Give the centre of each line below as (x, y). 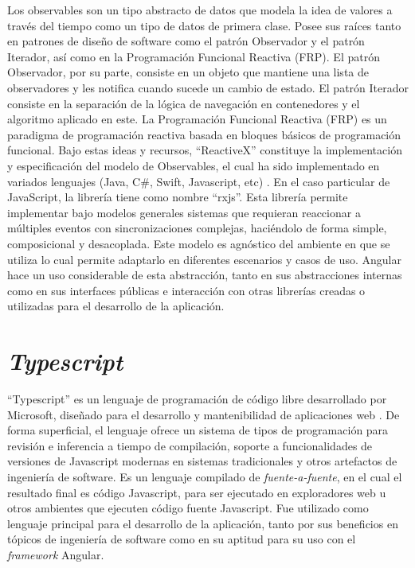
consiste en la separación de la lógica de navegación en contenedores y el (184, 103)
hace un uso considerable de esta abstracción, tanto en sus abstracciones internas (205, 275)
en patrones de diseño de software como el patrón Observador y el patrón (186, 41)
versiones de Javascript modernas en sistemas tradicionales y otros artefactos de (202, 461)
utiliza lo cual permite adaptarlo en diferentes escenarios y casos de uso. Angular (204, 259)
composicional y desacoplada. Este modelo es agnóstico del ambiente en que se (199, 243)
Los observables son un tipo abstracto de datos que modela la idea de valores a (200, 10)
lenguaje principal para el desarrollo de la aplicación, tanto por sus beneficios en (203, 523)
